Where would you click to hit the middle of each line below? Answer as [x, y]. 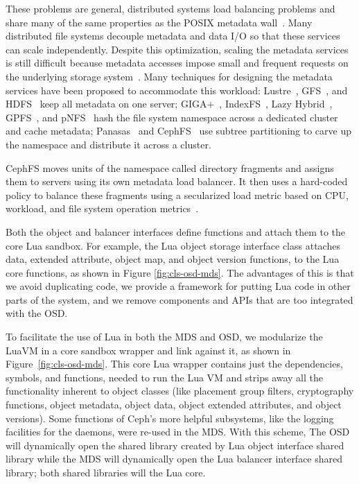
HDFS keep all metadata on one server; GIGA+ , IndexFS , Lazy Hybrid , [169, 104]
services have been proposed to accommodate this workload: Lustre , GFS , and [177, 90]
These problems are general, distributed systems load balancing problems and [170, 8]
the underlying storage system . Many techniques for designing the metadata [169, 76]
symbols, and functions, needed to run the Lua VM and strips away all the [165, 377]
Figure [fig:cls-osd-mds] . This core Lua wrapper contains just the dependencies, [174, 364]
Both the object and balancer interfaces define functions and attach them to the [176, 231]
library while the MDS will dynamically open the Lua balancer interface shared [174, 459]
